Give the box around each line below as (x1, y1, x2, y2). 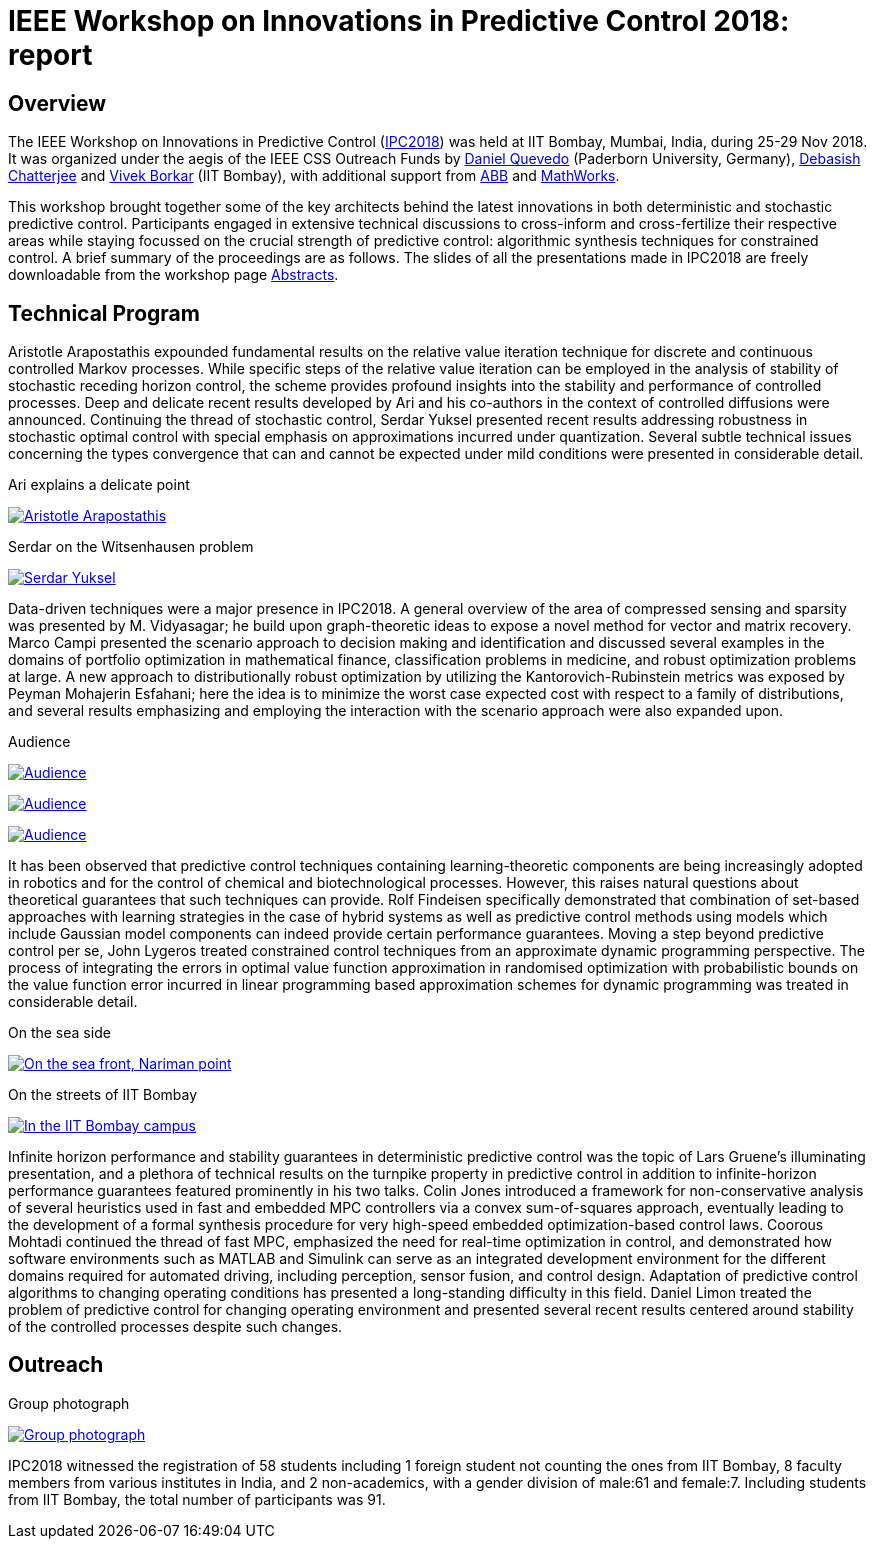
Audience (8, 733, 71, 751)
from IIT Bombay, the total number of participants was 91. (8, 1490, 386, 1508)
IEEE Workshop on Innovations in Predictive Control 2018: (8, 4, 790, 38)
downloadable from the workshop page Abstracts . (8, 266, 339, 284)
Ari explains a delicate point (8, 476, 190, 494)
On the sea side (8, 1024, 111, 1042)
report (8, 38, 93, 72)
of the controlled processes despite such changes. (8, 1318, 343, 1336)
